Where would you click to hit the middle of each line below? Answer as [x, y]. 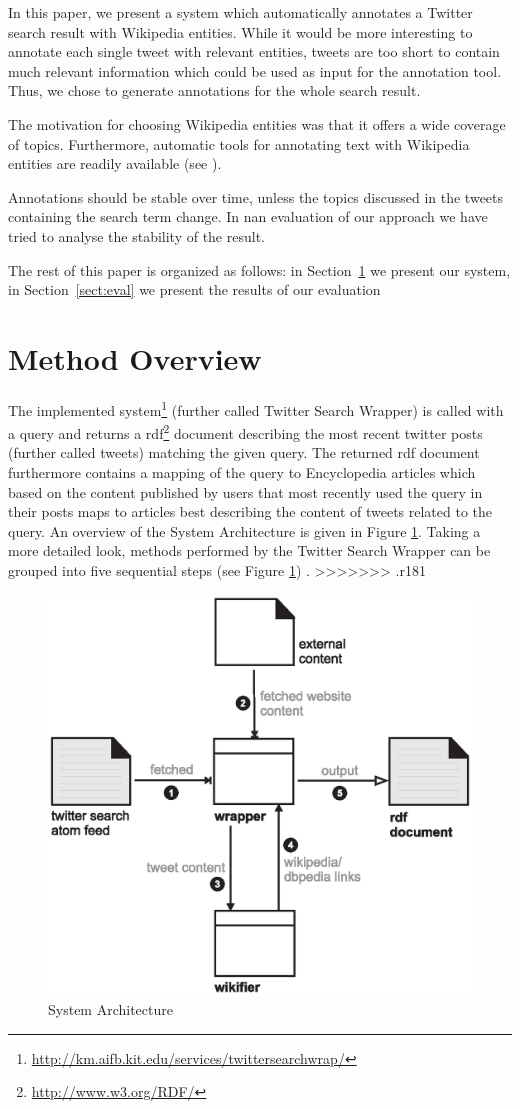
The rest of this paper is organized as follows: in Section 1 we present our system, [259, 269]
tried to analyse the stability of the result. [136, 235]
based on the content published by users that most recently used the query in [245, 491]
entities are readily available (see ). [115, 163]
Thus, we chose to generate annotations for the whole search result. [214, 90]
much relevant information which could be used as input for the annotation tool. [255, 70]
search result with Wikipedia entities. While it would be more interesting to [240, 31]
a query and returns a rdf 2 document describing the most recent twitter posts [245, 431]
